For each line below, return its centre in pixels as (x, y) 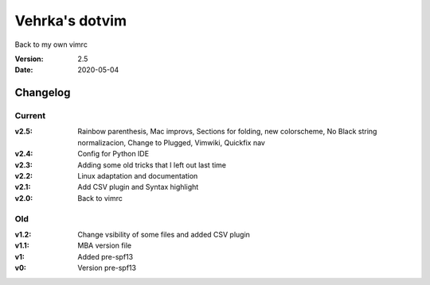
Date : (24, 70)
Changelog (43, 92)
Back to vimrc (100, 198)
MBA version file (104, 245)
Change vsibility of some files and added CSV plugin (164, 234)
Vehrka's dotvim (71, 21)
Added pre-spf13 (106, 256)
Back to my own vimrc (51, 44)
